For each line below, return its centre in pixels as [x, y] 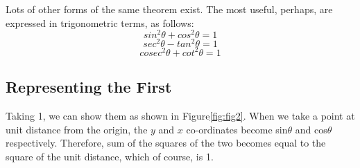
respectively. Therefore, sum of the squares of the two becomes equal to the [166, 143]
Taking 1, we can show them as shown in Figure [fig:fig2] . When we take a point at [180, 116]
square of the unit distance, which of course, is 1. [110, 156]
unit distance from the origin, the [77, 129]
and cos [311, 129]
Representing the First [89, 87]
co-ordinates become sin [237, 129]
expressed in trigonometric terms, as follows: [100, 22]
